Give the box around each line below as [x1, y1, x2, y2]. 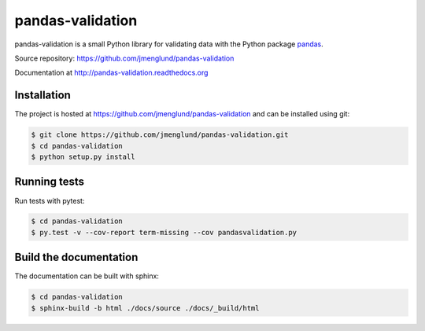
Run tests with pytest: [14, 196, 85, 205]
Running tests [14, 175, 85, 189]
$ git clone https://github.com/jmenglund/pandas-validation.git [31, 131, 289, 139]
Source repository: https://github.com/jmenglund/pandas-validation [14, 53, 235, 63]
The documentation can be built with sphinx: [14, 271, 159, 281]
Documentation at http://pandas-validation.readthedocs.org [14, 68, 209, 78]
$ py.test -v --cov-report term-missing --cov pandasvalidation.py [31, 228, 297, 237]
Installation [14, 89, 71, 102]
